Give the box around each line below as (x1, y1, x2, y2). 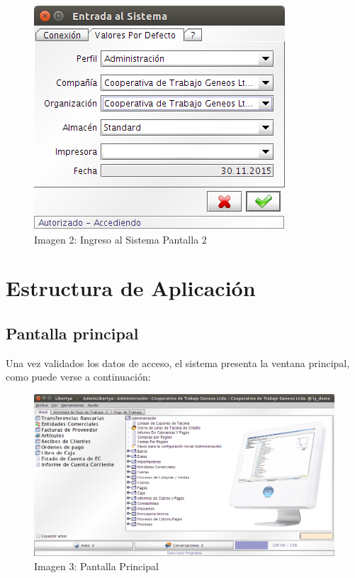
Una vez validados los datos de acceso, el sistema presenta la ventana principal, (6, 355, 350, 370)
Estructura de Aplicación (6, 273, 256, 302)
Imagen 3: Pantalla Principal (34, 558, 159, 573)
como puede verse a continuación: (6, 369, 151, 384)
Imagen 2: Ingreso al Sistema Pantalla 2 (34, 231, 207, 246)
